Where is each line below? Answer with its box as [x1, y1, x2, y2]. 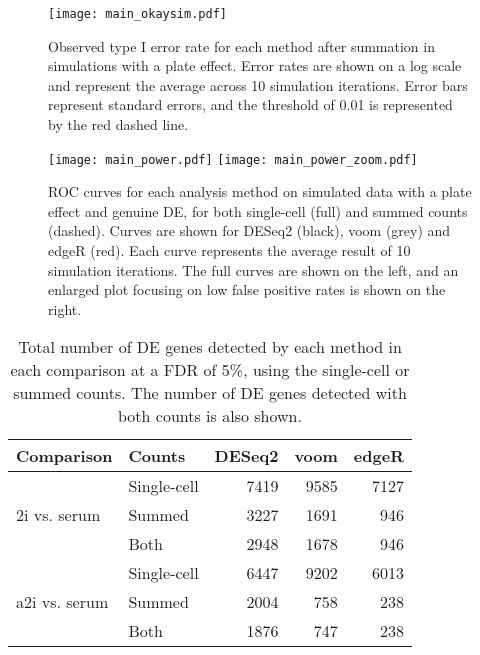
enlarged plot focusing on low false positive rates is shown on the [48, 279, 446, 300]
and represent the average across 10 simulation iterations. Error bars [48, 74, 468, 95]
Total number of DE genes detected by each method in [18, 335, 402, 359]
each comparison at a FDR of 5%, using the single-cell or [10, 358, 410, 382]
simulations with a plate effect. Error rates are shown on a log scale [48, 55, 462, 76]
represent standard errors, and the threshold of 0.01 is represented [48, 94, 453, 115]
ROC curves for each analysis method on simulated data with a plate [48, 181, 472, 202]
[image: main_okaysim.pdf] [48, 7, 227, 21]
